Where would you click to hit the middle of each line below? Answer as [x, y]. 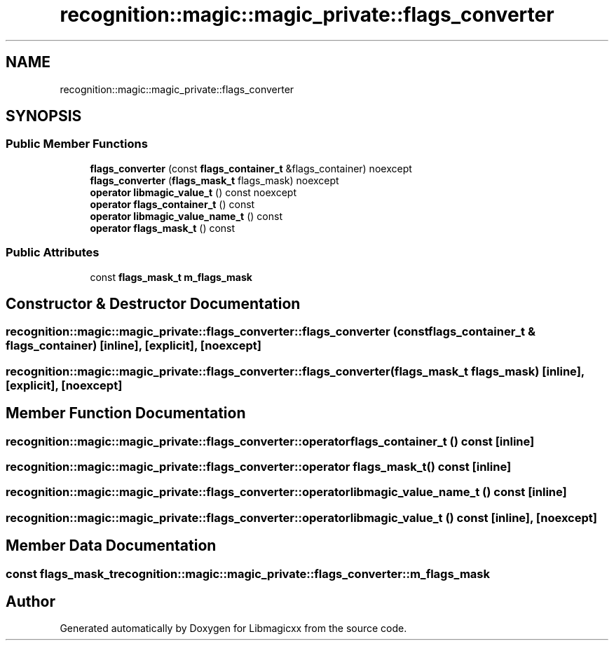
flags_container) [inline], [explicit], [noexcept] [134, 346]
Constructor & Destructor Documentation [153, 303]
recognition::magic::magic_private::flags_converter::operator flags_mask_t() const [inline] [259, 467]
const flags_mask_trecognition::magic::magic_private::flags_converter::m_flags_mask [248, 573]
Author [30, 602]
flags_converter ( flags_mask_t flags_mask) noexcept [214, 180]
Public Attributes [53, 253]
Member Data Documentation [111, 546]
